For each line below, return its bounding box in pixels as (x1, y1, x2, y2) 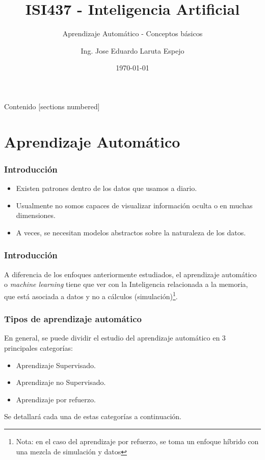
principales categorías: (4, 342, 73, 353)
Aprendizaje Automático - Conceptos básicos (62, 28, 203, 39)
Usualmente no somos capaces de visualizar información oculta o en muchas (16, 200, 253, 210)
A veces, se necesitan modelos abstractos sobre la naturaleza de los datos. (16, 227, 246, 237)
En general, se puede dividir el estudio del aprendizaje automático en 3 (4, 332, 226, 343)
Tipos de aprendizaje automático (4, 312, 142, 325)
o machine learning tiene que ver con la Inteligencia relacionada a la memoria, (4, 279, 248, 289)
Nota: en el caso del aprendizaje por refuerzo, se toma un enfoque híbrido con (16, 435, 259, 446)
